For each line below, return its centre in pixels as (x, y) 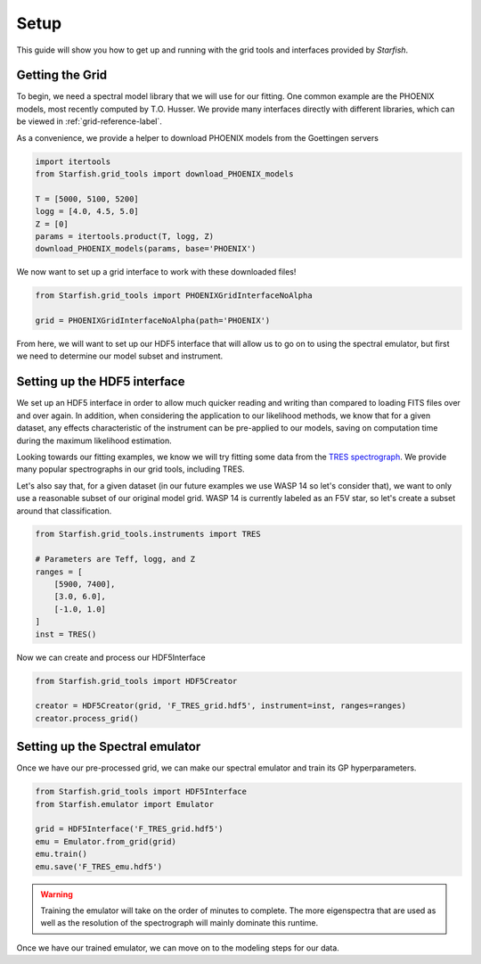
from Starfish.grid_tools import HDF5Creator (136, 681)
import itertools (73, 161)
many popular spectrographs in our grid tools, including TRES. (130, 469)
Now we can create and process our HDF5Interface (111, 657)
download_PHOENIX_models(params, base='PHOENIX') (146, 249)
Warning (57, 894)
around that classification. (64, 511)
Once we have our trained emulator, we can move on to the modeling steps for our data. (178, 948)
